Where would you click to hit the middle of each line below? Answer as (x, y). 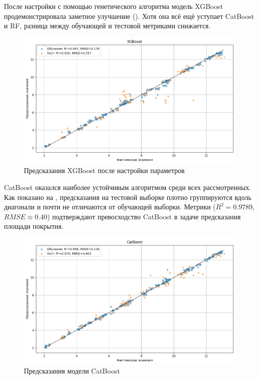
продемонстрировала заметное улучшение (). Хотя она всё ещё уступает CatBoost (129, 16)
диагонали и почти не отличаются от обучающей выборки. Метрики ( (110, 207)
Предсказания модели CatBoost (72, 371)
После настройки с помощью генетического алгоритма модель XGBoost (114, 6)
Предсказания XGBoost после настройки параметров (104, 170)
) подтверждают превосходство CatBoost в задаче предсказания (144, 216)
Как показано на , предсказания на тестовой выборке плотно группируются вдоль (128, 197)
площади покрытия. (34, 226)
